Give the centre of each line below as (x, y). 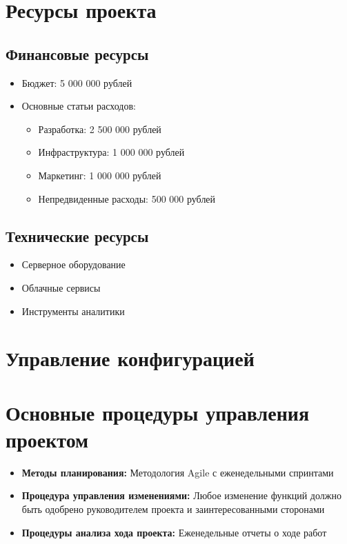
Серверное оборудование (73, 264)
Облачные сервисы (61, 287)
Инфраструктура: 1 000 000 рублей (111, 152)
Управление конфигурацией (130, 358)
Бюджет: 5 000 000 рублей (77, 82)
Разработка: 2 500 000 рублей (100, 129)
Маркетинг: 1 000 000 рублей (100, 175)
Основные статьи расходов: (79, 106)
